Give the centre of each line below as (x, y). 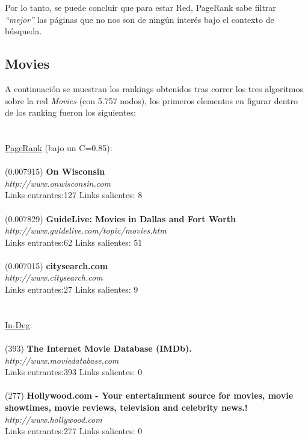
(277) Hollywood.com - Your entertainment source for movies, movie (149, 395)
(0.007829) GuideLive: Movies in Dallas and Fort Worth (120, 218)
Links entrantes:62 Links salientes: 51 (74, 242)
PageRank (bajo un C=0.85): (59, 147)
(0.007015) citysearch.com (57, 265)
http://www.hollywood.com (54, 419)
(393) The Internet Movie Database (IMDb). (98, 348)
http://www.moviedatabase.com (62, 360)
